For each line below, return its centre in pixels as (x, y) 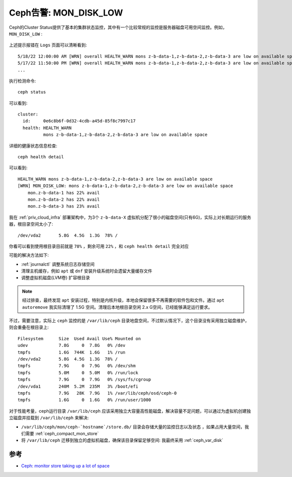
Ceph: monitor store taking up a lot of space (65, 466)
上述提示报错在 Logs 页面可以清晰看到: (48, 45)
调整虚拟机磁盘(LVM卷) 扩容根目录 (55, 278)
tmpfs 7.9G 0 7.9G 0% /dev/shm (77, 366)
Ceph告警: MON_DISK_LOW (66, 13)
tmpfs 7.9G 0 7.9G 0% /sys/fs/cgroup (84, 380)
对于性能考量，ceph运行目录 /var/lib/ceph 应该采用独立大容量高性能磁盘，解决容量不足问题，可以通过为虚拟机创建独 (130, 411)
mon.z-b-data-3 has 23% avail (64, 206)
